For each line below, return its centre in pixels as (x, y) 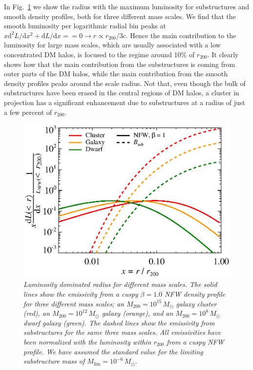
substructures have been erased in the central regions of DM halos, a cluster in (122, 93)
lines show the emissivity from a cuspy (81, 294)
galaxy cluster (196, 303)
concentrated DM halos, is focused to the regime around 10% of (99, 54)
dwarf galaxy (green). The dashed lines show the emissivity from (119, 322)
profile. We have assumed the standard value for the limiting (113, 351)
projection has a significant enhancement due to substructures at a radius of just (125, 102)
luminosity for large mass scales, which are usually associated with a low (112, 45)
